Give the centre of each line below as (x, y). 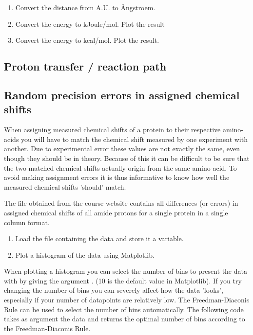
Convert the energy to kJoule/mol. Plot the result (90, 24)
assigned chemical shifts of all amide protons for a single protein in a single (116, 212)
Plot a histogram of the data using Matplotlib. (85, 255)
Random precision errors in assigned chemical (122, 95)
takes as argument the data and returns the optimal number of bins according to (125, 319)
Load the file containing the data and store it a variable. (99, 238)
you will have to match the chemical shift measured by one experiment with (134, 139)
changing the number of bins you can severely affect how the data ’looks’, (114, 290)
